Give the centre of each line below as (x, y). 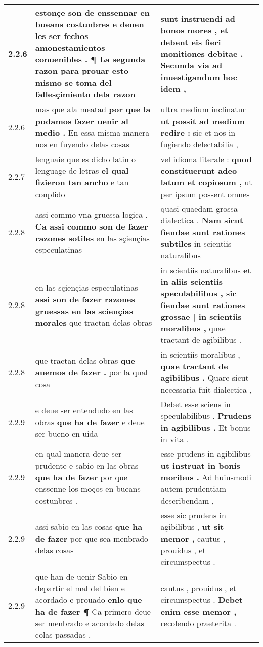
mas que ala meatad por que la (93, 109)
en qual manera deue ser (78, 454)
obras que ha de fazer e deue (90, 422)
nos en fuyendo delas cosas (82, 144)
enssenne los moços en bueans (88, 489)
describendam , (187, 500)
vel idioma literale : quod (206, 159)
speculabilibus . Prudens (206, 416)
